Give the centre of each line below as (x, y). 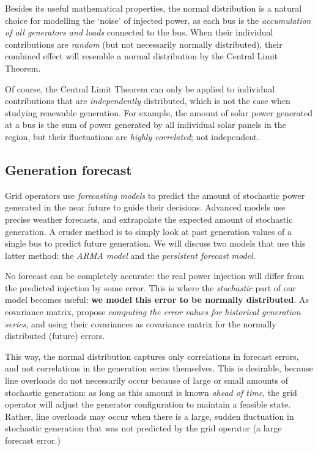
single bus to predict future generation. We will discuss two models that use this (155, 243)
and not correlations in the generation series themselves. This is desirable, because (159, 368)
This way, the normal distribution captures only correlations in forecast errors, (152, 356)
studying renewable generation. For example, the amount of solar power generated (159, 112)
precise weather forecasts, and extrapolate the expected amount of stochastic (149, 219)
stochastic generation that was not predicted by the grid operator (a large (143, 428)
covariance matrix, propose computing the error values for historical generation (153, 312)
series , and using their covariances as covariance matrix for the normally (141, 323)
